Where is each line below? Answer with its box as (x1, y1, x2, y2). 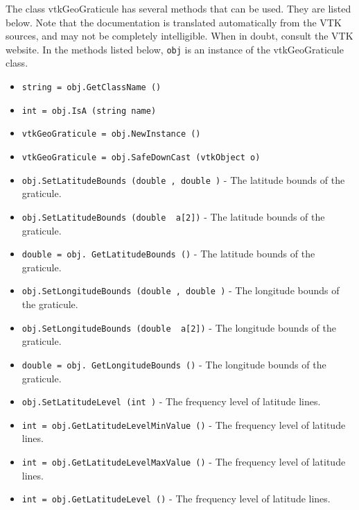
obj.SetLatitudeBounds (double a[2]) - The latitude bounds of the (21, 209, 325, 223)
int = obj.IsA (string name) (21, 105, 157, 116)
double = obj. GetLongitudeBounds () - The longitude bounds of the (21, 357, 326, 371)
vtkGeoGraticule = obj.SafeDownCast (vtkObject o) (21, 153, 261, 162)
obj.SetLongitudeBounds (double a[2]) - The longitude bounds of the (21, 320, 336, 334)
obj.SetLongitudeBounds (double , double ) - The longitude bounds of (21, 283, 340, 298)
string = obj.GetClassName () (21, 83, 161, 93)
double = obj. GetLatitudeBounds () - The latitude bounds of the (21, 246, 315, 261)
